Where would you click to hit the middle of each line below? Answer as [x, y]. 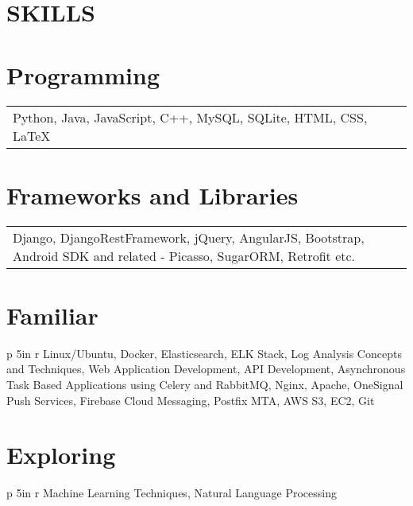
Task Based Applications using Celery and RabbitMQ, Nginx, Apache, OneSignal [205, 384]
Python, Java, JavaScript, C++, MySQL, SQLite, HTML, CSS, [190, 117]
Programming [83, 74]
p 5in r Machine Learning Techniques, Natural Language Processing [172, 493]
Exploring [61, 455]
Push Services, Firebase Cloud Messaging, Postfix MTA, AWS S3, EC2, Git [191, 400]
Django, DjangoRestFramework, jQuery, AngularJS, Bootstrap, [189, 237]
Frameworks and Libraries [152, 195]
